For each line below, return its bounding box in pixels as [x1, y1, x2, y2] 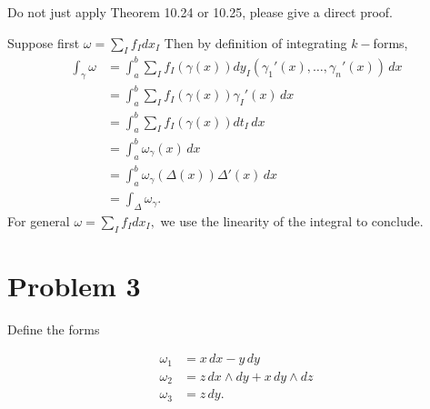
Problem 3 [7, 266, 141, 304]
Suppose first [7, 33, 80, 52]
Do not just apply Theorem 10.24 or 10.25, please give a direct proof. [7, 3, 394, 21]
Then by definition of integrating [164, 33, 347, 52]
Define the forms [7, 319, 100, 338]
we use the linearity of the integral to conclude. [160, 211, 424, 230]
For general [7, 211, 70, 230]
